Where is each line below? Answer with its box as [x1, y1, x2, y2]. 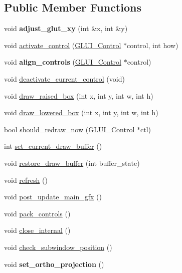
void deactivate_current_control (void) [4, 73, 125, 84]
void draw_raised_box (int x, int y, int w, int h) [4, 90, 153, 101]
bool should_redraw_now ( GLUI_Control [4, 124, 135, 134]
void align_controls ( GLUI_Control [4, 57, 121, 67]
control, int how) [127, 40, 178, 50]
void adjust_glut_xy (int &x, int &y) [4, 23, 128, 34]
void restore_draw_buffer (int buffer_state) [4, 157, 140, 168]
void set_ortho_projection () [4, 258, 104, 269]
